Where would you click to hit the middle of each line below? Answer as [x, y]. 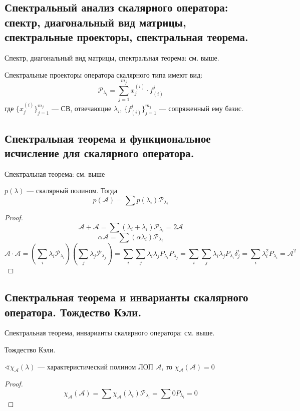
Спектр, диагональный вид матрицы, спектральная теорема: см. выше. [112, 57]
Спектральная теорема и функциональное [108, 138]
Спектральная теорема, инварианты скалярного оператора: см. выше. [110, 333]
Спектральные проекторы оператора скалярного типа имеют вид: [104, 74]
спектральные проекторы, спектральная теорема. [126, 37]
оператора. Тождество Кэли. [73, 312]
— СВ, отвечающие [81, 108]
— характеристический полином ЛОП [95, 366]
